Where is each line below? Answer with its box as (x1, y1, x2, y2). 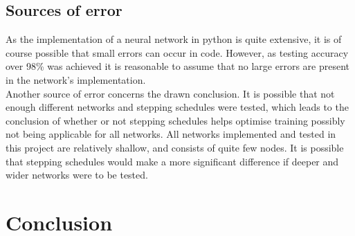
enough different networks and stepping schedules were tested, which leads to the (6, 100, 349, 114)
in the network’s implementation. (6, 72, 146, 87)
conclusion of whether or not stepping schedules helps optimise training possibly (6, 113, 345, 127)
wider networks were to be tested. (6, 167, 148, 182)
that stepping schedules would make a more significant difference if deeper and (6, 154, 339, 168)
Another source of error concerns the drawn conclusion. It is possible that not (6, 86, 335, 100)
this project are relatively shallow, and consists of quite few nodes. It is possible (6, 140, 344, 154)
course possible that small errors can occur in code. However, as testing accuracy (6, 45, 349, 60)
